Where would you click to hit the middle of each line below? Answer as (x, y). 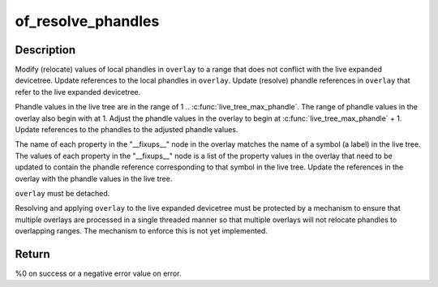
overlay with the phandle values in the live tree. (94, 178)
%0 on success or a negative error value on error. (98, 274)
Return (32, 254)
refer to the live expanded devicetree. (78, 92)
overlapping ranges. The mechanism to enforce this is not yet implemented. (141, 231)
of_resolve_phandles (87, 21)
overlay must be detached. (62, 193)
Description (45, 50)
